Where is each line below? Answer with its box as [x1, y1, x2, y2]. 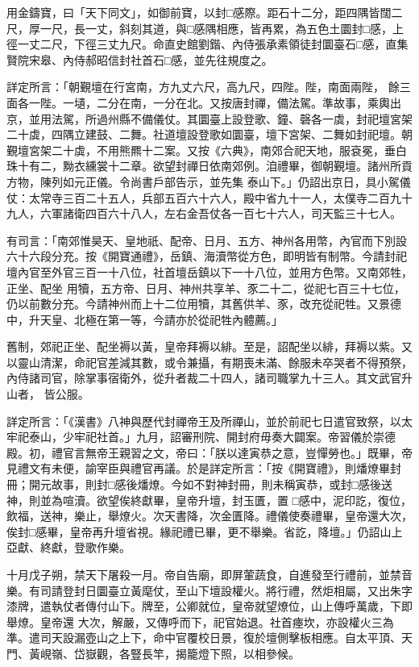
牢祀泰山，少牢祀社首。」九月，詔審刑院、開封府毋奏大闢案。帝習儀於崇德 [6, 428, 396, 445]
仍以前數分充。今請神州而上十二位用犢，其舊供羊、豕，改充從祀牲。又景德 [6, 295, 401, 312]
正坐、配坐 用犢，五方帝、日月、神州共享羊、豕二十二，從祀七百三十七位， [6, 279, 405, 296]
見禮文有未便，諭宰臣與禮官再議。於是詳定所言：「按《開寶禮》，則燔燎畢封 [6, 460, 401, 477]
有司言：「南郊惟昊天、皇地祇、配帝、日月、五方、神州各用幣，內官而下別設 [6, 231, 407, 248]
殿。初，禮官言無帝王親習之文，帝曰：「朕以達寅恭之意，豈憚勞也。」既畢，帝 [6, 444, 413, 461]
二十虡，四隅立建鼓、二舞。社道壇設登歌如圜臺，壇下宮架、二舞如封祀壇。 [6, 126, 401, 143]
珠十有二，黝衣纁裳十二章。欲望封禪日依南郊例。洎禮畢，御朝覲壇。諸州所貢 [6, 157, 413, 174]
